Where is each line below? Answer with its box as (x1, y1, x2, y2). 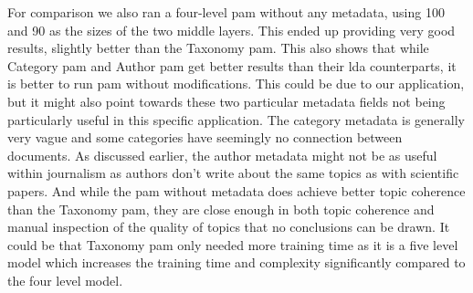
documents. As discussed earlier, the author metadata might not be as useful (7, 145, 437, 164)
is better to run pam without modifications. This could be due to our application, (7, 74, 465, 93)
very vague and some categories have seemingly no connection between (7, 128, 403, 147)
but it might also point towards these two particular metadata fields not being (7, 91, 446, 110)
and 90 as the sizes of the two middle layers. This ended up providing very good (7, 20, 456, 39)
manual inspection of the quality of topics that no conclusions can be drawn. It (7, 217, 450, 236)
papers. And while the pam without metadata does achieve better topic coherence (7, 181, 466, 200)
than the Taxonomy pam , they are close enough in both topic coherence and (7, 199, 435, 218)
